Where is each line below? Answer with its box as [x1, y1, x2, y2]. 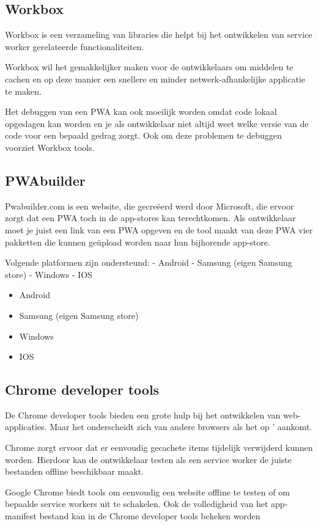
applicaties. [5, 420, 47, 433]
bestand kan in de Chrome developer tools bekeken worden [39, 510, 261, 522]
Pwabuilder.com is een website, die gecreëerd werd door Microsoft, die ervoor [5, 199, 294, 212]
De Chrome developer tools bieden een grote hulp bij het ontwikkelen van [5, 408, 281, 421]
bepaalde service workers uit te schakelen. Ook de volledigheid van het [5, 497, 268, 510]
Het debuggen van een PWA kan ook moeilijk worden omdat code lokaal [5, 105, 277, 118]
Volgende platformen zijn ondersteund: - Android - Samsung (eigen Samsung [5, 256, 292, 269]
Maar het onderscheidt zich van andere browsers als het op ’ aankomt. [50, 420, 312, 433]
